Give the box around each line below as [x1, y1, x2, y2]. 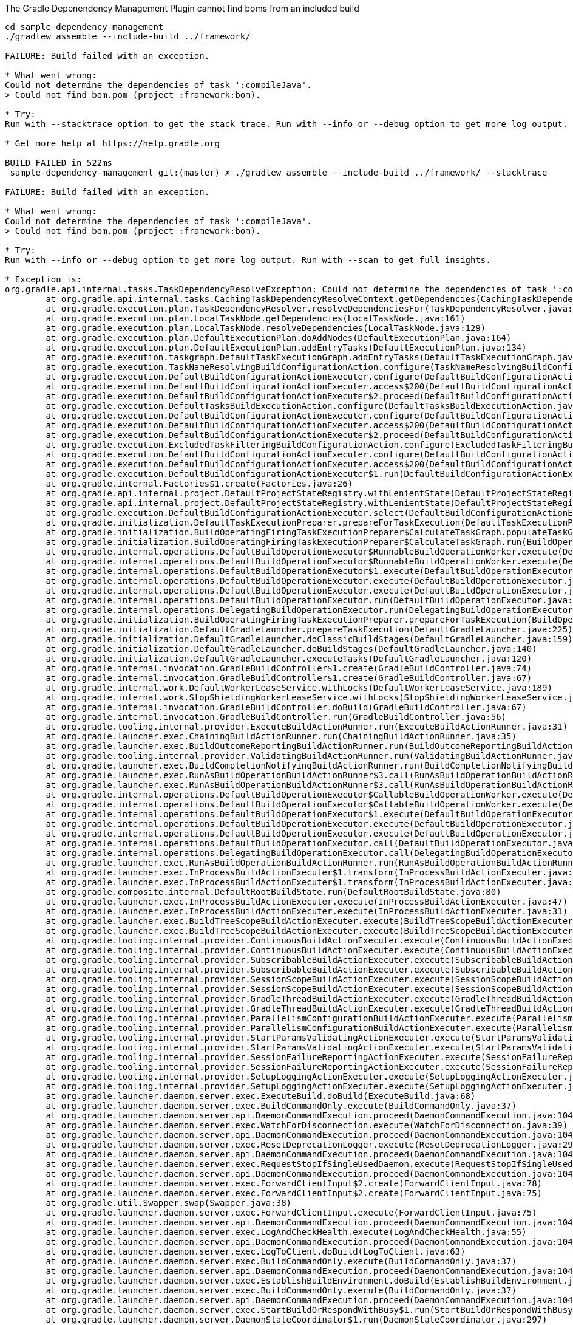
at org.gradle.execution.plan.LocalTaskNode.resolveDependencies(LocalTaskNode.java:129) [46, 323, 486, 333]
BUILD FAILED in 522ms [5, 158, 113, 168]
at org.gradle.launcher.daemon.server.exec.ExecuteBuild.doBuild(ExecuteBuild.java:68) [46, 1091, 476, 1101]
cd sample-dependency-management [5, 22, 164, 32]
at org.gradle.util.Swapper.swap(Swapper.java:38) [46, 1198, 292, 1208]
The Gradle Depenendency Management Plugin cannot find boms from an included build [5, 3, 359, 13]
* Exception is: [5, 275, 82, 284]
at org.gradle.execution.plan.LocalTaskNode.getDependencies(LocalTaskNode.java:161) [46, 313, 466, 323]
